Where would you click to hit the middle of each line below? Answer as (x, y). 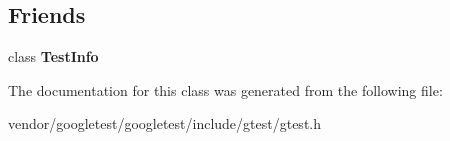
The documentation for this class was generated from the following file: (225, 89)
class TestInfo (53, 56)
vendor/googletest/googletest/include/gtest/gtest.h (165, 123)
